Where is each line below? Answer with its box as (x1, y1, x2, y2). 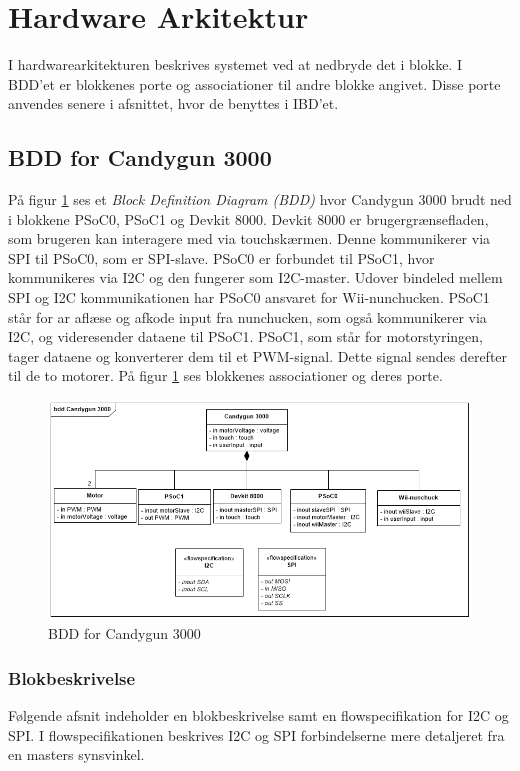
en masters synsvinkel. (8, 744, 145, 765)
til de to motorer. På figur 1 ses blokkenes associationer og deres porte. (8, 365, 443, 386)
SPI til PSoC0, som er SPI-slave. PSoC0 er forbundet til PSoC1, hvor (8, 247, 435, 268)
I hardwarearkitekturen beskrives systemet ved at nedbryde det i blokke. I (8, 54, 462, 75)
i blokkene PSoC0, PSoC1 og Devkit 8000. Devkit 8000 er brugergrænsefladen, (8, 208, 489, 229)
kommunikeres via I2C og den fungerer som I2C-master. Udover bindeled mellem (8, 267, 503, 288)
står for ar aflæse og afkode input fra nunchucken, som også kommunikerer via (8, 306, 487, 327)
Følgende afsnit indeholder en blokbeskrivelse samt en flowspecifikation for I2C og (8, 704, 509, 725)
